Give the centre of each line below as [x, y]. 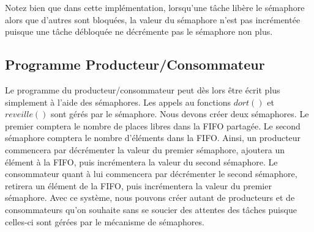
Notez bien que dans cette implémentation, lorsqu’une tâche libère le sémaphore [155, 7]
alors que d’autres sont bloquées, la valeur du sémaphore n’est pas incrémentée [153, 19]
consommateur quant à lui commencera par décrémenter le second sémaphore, [151, 174]
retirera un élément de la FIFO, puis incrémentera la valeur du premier [138, 185]
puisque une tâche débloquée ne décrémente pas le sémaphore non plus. [139, 31]
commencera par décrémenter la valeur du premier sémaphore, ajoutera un [145, 149]
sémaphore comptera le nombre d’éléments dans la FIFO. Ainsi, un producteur [153, 138]
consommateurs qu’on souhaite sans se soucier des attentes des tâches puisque [151, 209]
